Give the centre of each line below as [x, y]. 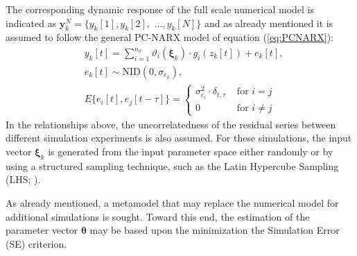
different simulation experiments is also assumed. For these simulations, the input [179, 138]
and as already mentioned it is [269, 23]
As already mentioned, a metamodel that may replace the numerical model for [172, 203]
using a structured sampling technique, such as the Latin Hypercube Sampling [172, 165]
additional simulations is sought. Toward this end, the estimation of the [158, 216]
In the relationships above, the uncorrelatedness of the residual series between [171, 124]
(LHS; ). [23, 179]
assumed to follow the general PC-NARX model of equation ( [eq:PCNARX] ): [170, 37]
